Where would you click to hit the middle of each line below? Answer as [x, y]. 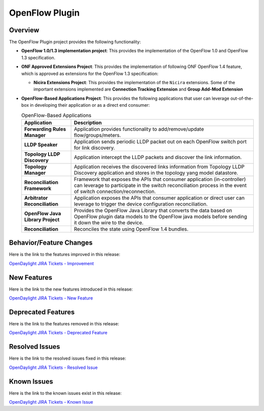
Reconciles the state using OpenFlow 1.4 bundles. [131, 229]
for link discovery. [94, 148]
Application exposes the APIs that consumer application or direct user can [159, 198]
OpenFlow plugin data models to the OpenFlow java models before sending [161, 216]
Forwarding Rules [45, 129]
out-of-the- [242, 98]
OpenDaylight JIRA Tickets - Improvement [51, 263]
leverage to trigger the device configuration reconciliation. [141, 204]
